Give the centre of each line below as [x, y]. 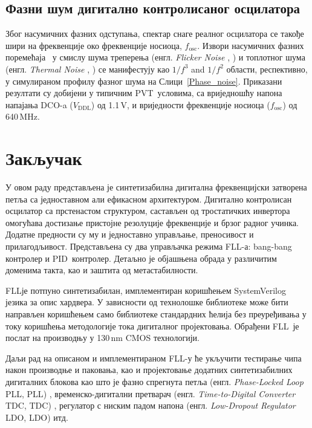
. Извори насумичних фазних [251, 45]
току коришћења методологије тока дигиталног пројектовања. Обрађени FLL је [152, 326]
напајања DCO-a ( [39, 104]
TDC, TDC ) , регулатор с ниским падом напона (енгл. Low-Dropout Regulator [151, 405]
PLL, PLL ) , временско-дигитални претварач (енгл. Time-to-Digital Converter [151, 393]
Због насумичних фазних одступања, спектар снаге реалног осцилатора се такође [155, 34]
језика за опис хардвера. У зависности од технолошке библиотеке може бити [147, 302]
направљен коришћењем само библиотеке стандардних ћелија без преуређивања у [156, 314]
